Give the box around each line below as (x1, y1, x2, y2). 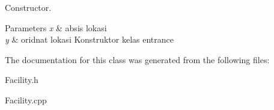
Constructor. (5, 1, 52, 13)
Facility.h (5, 73, 38, 86)
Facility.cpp (5, 93, 47, 106)
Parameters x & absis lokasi (5, 21, 107, 34)
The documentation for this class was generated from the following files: (5, 53, 270, 66)
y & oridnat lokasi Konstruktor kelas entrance (5, 33, 174, 46)
